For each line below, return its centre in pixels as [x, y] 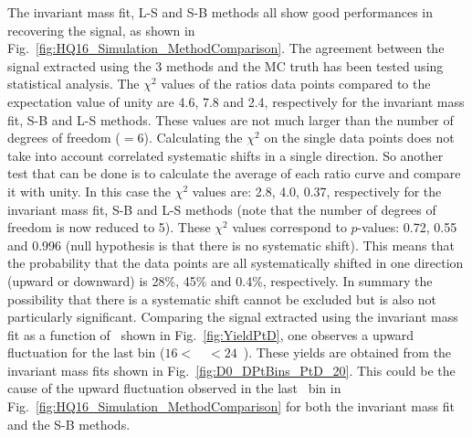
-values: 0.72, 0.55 [407, 227]
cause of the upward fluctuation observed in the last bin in [174, 388]
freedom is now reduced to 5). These [109, 227]
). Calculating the [193, 138]
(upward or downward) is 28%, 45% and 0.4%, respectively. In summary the [220, 280]
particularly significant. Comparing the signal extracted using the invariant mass [233, 317]
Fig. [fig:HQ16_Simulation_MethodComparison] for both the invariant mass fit [231, 406]
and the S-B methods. [69, 424]
